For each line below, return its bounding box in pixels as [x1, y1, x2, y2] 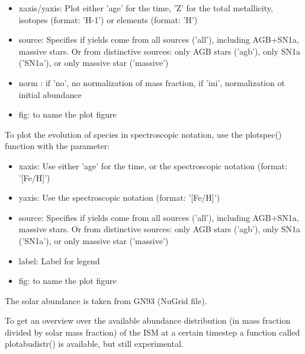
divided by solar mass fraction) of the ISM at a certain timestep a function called [5, 325, 300, 338]
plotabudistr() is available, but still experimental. [5, 337, 184, 350]
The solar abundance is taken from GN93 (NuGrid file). [5, 294, 207, 306]
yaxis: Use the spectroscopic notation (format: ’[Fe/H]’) [18, 191, 220, 204]
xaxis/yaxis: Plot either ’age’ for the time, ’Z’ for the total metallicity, [18, 2, 273, 14]
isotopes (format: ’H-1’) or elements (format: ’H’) [18, 13, 198, 26]
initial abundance [18, 88, 82, 100]
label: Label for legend [18, 254, 100, 267]
